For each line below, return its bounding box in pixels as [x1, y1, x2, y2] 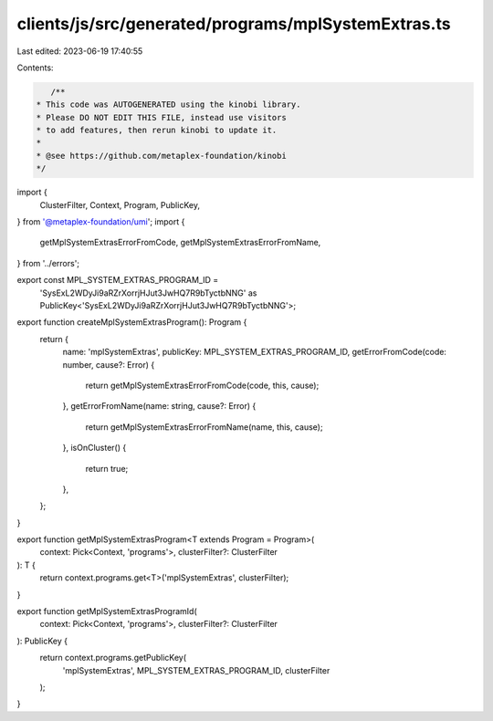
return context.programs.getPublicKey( [39, 653, 187, 664]
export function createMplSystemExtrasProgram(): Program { [16, 317, 247, 328]
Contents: [16, 62, 54, 73]
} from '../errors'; [16, 257, 80, 268]
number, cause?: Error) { [62, 359, 155, 370]
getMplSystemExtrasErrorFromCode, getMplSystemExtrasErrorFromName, [39, 237, 321, 248]
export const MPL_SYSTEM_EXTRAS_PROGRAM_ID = [16, 275, 219, 286]
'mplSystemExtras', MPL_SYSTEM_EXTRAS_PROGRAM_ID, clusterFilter [62, 664, 330, 675]
